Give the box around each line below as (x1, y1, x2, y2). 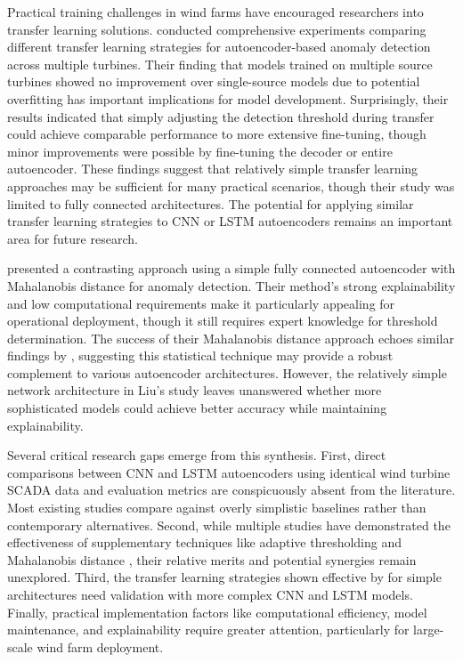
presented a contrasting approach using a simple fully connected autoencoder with (7, 259, 456, 278)
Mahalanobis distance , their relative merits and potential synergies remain (7, 550, 417, 569)
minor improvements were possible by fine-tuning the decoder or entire (7, 141, 393, 160)
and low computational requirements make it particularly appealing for (7, 294, 395, 312)
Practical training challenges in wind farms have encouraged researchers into (7, 3, 424, 20)
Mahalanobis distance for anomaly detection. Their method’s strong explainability (7, 276, 456, 295)
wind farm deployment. (37, 637, 164, 656)
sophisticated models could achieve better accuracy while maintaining (7, 399, 387, 417)
